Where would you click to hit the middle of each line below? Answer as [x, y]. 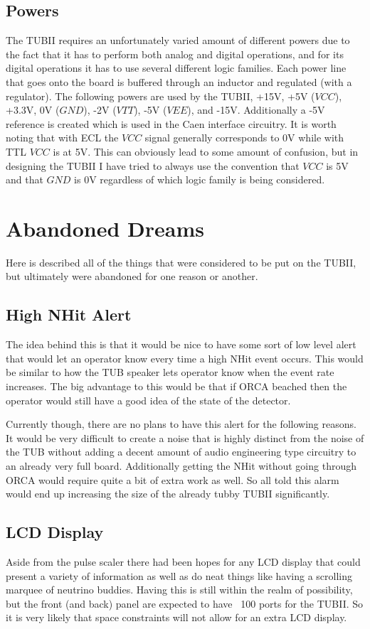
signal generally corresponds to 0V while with [244, 138]
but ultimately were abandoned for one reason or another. [132, 276]
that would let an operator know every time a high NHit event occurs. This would [185, 358]
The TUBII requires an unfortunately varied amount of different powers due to [178, 40]
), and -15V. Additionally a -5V [256, 110]
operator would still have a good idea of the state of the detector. [148, 400]
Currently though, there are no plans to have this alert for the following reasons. [181, 424]
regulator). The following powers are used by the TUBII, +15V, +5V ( [160, 96]
